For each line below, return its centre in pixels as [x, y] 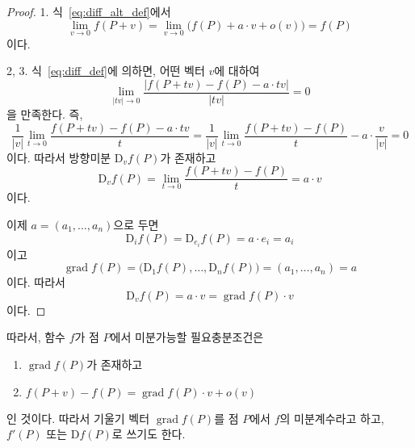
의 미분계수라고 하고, [332, 418]
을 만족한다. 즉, [45, 114]
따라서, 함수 [36, 337]
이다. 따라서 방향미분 [59, 157]
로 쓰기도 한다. [149, 434]
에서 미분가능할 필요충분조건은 [187, 337]
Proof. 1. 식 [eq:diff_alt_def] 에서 [89, 11]
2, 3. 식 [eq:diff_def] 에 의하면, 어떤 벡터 [106, 71]
